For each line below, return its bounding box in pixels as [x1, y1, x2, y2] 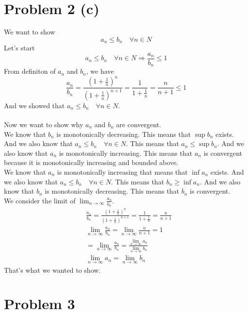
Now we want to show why [4, 119, 83, 129]
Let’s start [4, 43, 35, 53]
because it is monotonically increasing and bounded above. [4, 157, 179, 167]
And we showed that [4, 100, 65, 110]
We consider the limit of [4, 195, 76, 205]
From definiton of [4, 66, 56, 76]
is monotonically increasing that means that [57, 166, 188, 177]
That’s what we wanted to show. [4, 264, 101, 275]
